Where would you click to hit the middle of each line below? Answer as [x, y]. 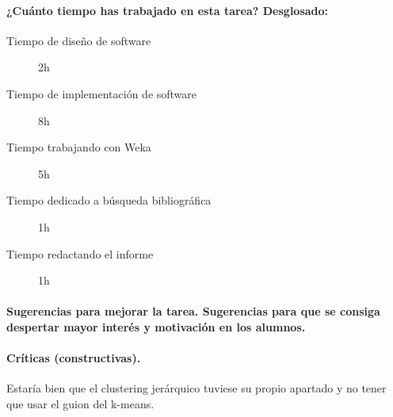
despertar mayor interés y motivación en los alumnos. [156, 326]
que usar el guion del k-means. [80, 403]
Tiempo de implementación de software [102, 93]
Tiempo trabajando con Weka [79, 147]
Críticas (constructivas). [74, 358]
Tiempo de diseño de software [79, 40]
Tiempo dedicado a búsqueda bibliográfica [109, 200]
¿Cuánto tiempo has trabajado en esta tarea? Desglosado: [168, 10]
